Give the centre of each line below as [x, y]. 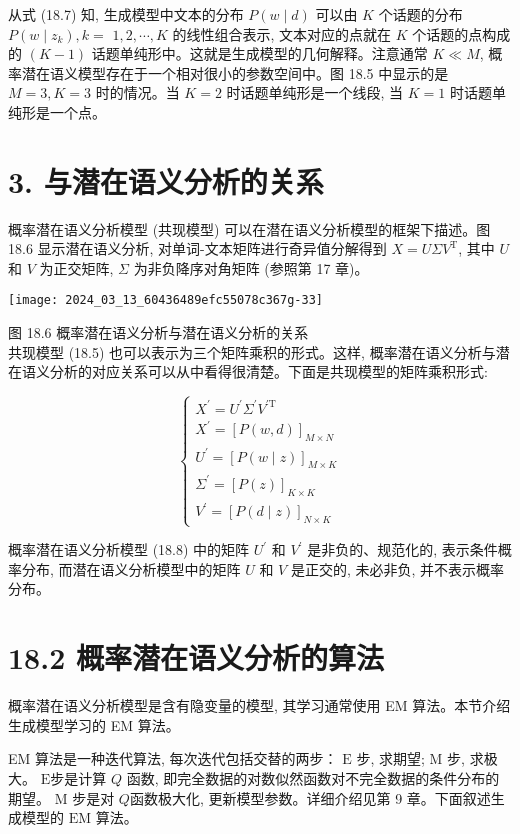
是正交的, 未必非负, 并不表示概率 [397, 568]
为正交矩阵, [76, 267]
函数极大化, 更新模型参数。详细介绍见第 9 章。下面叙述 [310, 797]
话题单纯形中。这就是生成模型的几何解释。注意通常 [259, 53]
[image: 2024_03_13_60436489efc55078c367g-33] [165, 300]
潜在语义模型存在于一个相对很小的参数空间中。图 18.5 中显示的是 [235, 72]
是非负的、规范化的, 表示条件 [402, 549]
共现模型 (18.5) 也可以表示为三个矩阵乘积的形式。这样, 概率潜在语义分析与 [252, 351]
